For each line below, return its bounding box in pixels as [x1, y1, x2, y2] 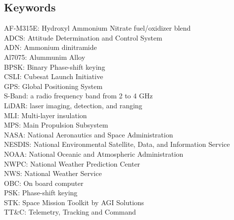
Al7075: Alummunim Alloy [4, 51, 86, 62]
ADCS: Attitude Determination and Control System [4, 32, 162, 43]
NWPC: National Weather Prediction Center [4, 158, 140, 169]
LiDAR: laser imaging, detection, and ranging [4, 100, 142, 110]
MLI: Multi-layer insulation [4, 110, 87, 120]
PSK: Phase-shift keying [4, 187, 78, 198]
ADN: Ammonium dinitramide [4, 42, 97, 52]
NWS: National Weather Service [4, 168, 102, 178]
